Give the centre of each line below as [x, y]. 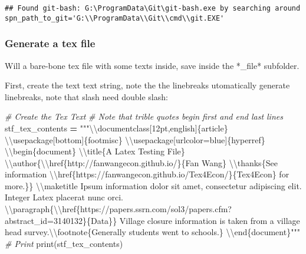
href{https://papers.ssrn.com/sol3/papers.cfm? [147, 209]
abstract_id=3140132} [46, 220]
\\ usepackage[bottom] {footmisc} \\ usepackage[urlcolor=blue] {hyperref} [135, 139]
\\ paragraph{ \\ [34, 209]
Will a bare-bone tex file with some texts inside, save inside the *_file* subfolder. [152, 65]
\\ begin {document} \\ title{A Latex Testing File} [95, 151]
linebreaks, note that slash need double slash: [86, 96]
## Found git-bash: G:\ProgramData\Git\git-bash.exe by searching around [153, 8]
